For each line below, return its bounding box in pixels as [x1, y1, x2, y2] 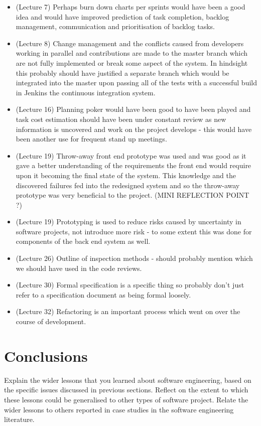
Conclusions [4, 345, 88, 366]
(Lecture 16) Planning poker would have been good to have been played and [16, 104, 251, 114]
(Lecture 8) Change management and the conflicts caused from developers [16, 38, 244, 48]
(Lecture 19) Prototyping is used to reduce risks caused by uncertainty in [16, 216, 241, 227]
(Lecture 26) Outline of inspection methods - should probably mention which [16, 253, 253, 263]
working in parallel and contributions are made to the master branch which [16, 48, 248, 58]
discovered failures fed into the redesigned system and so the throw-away [16, 180, 240, 190]
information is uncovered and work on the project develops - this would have [16, 123, 252, 134]
